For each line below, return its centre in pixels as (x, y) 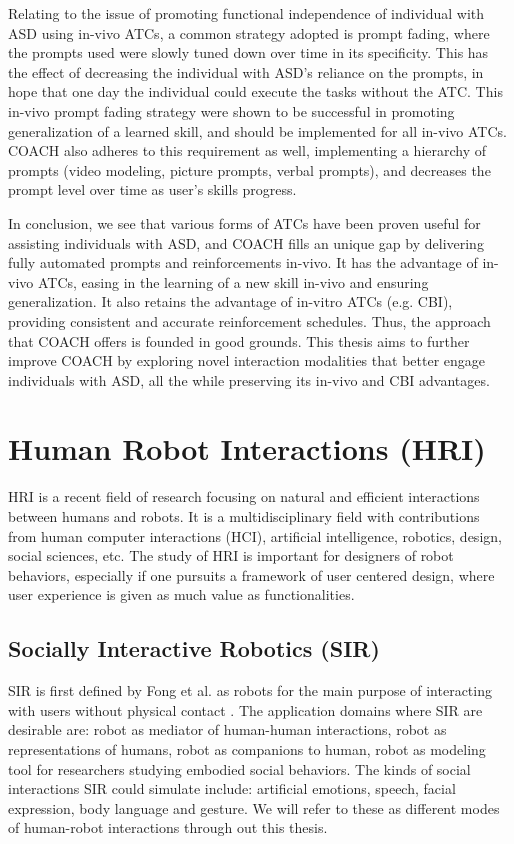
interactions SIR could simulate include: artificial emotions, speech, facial (232, 788)
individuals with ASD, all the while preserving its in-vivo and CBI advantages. (249, 379)
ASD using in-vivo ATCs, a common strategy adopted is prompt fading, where (249, 32)
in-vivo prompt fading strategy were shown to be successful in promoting (231, 110)
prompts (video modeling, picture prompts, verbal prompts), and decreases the (249, 169)
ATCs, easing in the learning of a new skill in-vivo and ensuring (233, 281)
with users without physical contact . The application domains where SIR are (245, 709)
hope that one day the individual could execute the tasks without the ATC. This (255, 91)
